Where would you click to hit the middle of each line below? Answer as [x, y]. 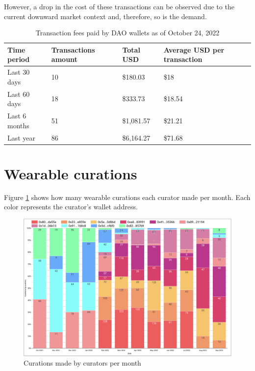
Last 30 [19, 72]
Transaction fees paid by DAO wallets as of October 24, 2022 [127, 33]
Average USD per [194, 49]
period [19, 59]
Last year [22, 137]
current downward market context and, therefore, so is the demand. [105, 16]
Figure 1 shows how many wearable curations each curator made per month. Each [127, 197]
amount [64, 59]
